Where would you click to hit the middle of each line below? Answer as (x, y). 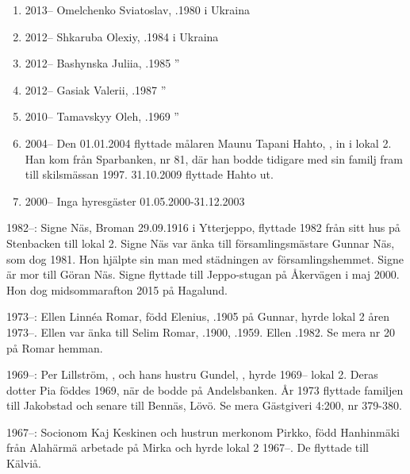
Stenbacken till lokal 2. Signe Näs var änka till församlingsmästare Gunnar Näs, (201, 243)
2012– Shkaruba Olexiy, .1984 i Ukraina (122, 36)
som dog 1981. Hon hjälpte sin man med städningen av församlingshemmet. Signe (205, 258)
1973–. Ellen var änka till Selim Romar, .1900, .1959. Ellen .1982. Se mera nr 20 (201, 331)
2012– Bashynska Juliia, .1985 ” (102, 63)
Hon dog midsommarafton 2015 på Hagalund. (117, 289)
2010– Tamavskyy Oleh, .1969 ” (102, 116)
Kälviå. (24, 463)
